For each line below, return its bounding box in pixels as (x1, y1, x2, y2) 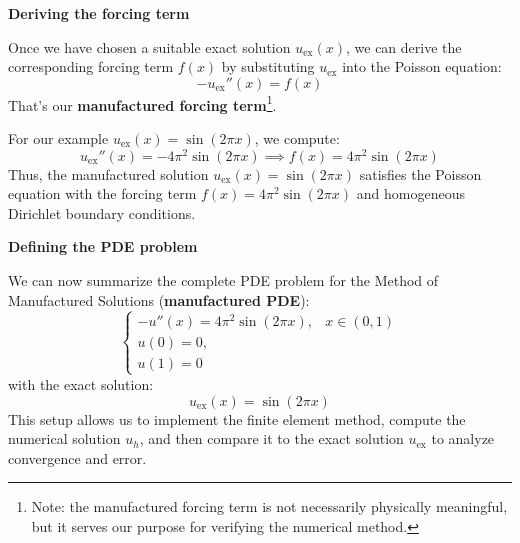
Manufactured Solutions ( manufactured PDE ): (8, 289, 310, 310)
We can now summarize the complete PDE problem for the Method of (8, 270, 439, 291)
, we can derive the (346, 36, 462, 57)
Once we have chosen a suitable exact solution (8, 36, 291, 57)
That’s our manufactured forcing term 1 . (8, 91, 277, 115)
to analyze (431, 428, 495, 449)
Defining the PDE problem (8, 236, 198, 257)
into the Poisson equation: (342, 56, 502, 77)
